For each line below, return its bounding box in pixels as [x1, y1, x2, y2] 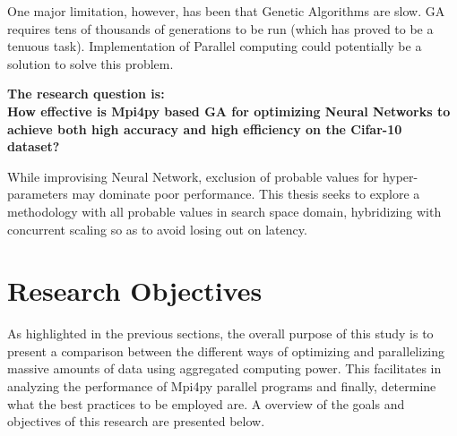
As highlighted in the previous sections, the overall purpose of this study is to [7, 324, 434, 343]
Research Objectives [7, 272, 263, 309]
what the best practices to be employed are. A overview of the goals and [7, 394, 405, 413]
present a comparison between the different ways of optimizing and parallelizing [7, 341, 445, 360]
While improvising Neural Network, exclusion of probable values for [7, 167, 379, 185]
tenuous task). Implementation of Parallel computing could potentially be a [7, 37, 422, 56]
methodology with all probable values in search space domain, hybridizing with [7, 201, 442, 220]
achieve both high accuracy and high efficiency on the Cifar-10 [7, 119, 402, 138]
